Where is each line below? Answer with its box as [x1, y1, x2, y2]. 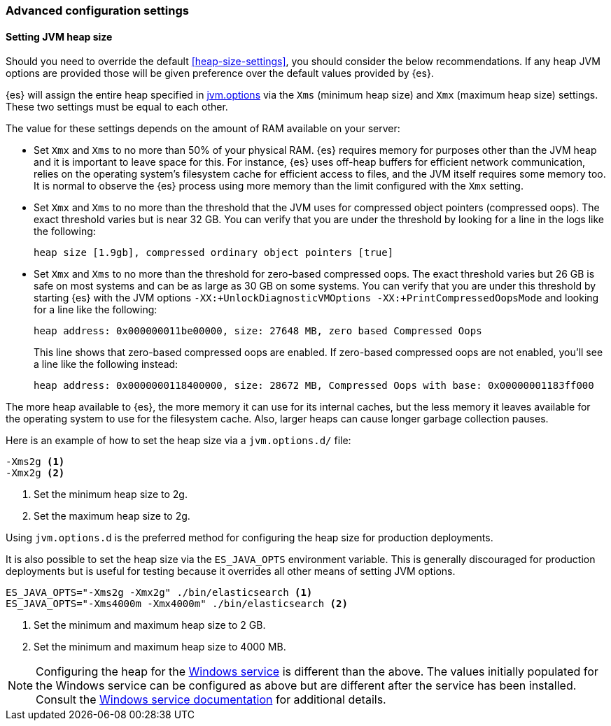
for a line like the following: [34, 304, 157, 316]
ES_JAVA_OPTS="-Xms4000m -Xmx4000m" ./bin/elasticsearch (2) [6, 598, 348, 610]
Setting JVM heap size [6, 30, 113, 43]
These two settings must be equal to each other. [6, 101, 228, 113]
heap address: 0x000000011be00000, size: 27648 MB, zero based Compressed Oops [34, 325, 482, 337]
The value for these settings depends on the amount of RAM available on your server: [6, 122, 400, 135]
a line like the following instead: [34, 358, 178, 371]
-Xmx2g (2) [6, 467, 65, 479]
